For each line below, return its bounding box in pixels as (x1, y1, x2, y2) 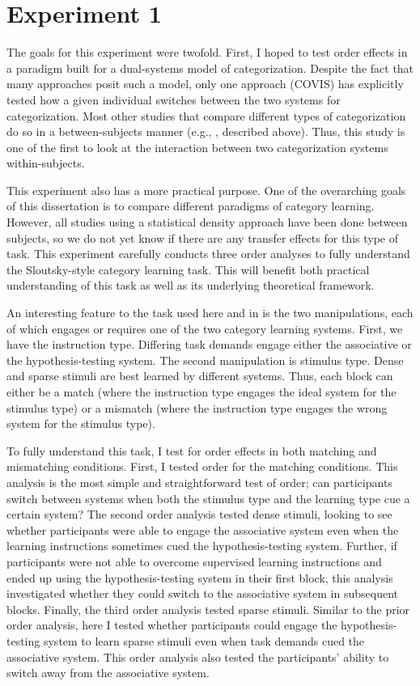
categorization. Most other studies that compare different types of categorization (6, 107, 406, 124)
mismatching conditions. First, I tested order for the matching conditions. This (6, 458, 398, 475)
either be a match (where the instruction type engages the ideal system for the (6, 383, 397, 400)
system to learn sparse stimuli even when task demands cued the (43, 632, 365, 649)
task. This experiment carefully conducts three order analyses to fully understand (6, 245, 410, 262)
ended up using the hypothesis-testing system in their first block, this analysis (6, 569, 393, 586)
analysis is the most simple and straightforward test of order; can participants (6, 473, 392, 490)
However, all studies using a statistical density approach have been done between (6, 214, 408, 231)
